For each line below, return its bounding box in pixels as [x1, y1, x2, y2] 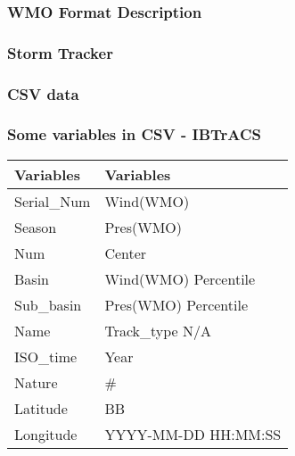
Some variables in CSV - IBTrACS [7, 123, 262, 145]
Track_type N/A [104, 319, 212, 341]
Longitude [14, 423, 78, 444]
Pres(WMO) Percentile [104, 294, 249, 315]
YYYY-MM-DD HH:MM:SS [104, 423, 282, 444]
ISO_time [14, 345, 78, 367]
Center [104, 242, 147, 263]
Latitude [14, 397, 68, 419]
